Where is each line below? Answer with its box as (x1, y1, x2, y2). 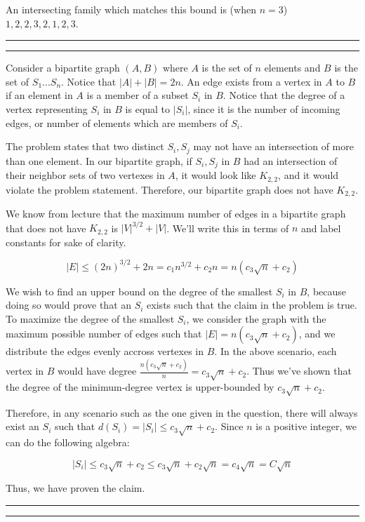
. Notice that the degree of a (223, 88, 345, 102)
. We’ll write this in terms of (166, 220, 289, 235)
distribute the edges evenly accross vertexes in (6, 344, 204, 359)
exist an (6, 419, 39, 434)
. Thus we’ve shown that (246, 363, 352, 378)
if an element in (6, 88, 73, 102)
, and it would (278, 168, 339, 182)
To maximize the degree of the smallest (6, 311, 175, 326)
